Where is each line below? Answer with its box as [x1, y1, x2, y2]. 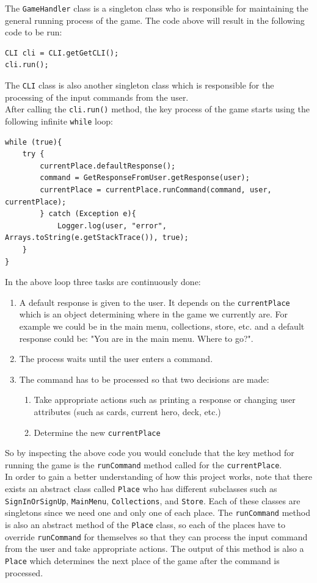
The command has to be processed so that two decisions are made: [19, 372, 269, 385]
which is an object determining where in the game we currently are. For [19, 308, 288, 320]
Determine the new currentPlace [34, 425, 161, 438]
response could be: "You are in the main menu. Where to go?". [19, 331, 253, 344]
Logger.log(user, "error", [57, 221, 167, 230]
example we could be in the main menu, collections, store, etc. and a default [19, 319, 305, 332]
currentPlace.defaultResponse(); [40, 161, 176, 170]
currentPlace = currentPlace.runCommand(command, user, [40, 185, 272, 194]
